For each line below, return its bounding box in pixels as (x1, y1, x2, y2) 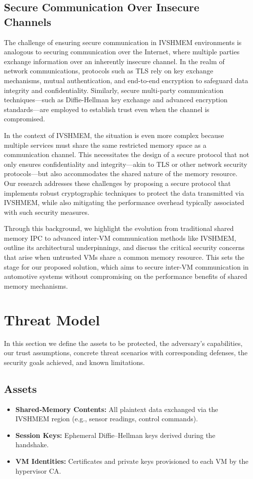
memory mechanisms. (4, 280, 68, 291)
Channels (4, 14, 51, 29)
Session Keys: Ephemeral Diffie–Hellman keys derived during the (15, 430, 215, 440)
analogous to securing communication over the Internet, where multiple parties (4, 46, 240, 57)
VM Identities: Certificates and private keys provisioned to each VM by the (15, 456, 249, 466)
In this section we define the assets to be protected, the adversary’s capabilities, (4, 338, 243, 348)
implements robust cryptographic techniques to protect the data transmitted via (4, 187, 244, 198)
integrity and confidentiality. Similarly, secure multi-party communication (4, 85, 224, 95)
